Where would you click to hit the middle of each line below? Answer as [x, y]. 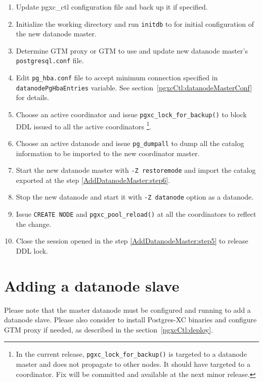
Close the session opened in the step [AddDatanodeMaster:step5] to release [132, 241]
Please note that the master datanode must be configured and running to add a [127, 309]
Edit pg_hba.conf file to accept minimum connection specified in [117, 78]
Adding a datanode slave [92, 285]
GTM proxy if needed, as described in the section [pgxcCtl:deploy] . [109, 329]
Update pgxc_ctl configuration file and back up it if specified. [112, 7]
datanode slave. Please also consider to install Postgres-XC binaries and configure [130, 320]
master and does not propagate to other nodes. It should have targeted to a [133, 364]
